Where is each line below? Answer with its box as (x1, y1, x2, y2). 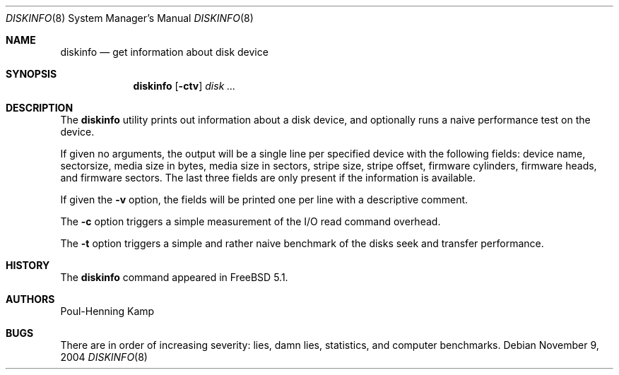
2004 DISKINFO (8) (60, 351, 148, 363)
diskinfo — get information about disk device (60, 46, 269, 58)
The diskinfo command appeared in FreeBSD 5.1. (60, 271, 288, 283)
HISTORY (6, 259, 50, 271)
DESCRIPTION (6, 102, 73, 114)
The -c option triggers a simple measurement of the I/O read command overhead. (60, 215, 441, 227)
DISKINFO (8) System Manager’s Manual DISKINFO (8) (6, 12, 254, 24)
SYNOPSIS (6, 68, 57, 80)
